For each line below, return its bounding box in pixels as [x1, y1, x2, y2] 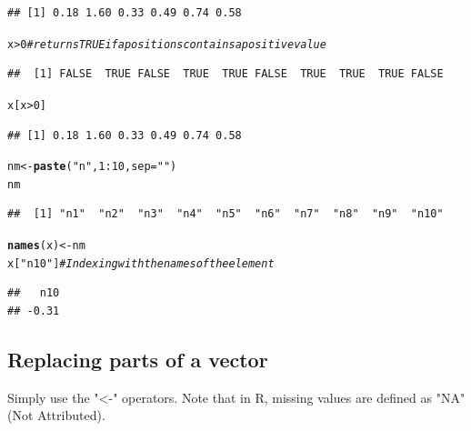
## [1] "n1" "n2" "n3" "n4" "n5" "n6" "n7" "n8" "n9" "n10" [7, 207, 444, 221]
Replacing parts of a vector [7, 345, 268, 373]
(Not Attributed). [7, 406, 105, 425]
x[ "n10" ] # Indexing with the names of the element [7, 256, 275, 270]
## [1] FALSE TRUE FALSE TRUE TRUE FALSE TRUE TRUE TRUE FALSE [7, 67, 444, 81]
